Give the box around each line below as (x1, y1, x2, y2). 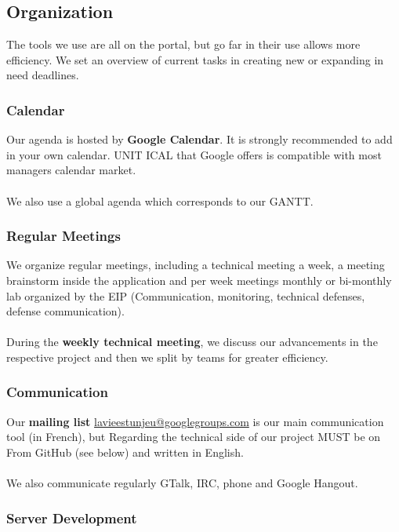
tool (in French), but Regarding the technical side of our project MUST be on (6, 428, 381, 445)
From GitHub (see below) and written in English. (6, 443, 244, 460)
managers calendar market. (6, 162, 136, 178)
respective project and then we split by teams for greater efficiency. (6, 348, 328, 365)
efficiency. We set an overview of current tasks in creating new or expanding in (6, 51, 384, 67)
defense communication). (6, 303, 125, 319)
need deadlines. (6, 67, 79, 83)
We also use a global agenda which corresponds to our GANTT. (6, 192, 314, 209)
